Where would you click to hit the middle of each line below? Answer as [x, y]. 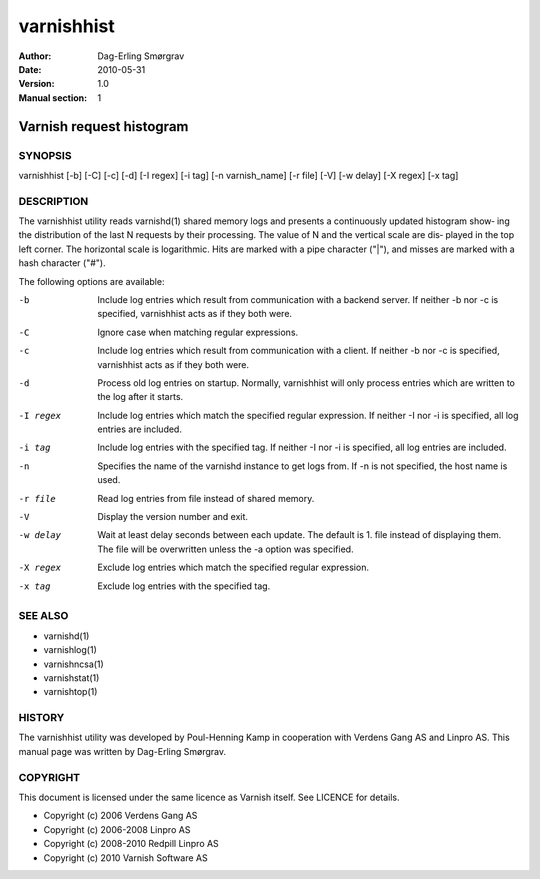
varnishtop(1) [70, 692]
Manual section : [53, 97]
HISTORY [41, 718]
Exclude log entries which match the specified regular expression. [233, 567]
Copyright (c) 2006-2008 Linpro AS [117, 829]
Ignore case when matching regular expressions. [198, 332]
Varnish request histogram [103, 126]
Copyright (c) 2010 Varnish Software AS [126, 857]
